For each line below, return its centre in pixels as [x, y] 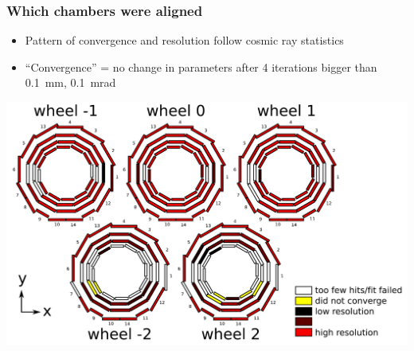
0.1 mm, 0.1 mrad [70, 82]
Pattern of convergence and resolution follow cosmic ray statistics [184, 40]
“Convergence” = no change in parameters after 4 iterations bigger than [201, 66]
